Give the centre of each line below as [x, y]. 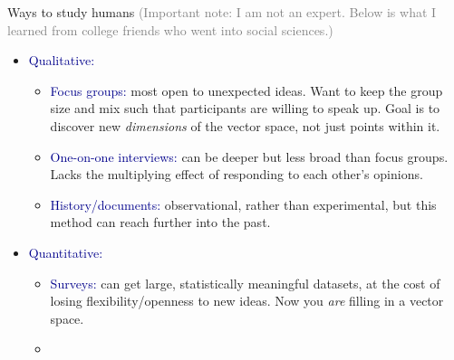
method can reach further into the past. [160, 222]
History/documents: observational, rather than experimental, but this [243, 204]
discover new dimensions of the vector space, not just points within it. [245, 125]
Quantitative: [66, 252]
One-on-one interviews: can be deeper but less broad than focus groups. [249, 156]
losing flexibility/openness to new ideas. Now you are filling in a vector [247, 301]
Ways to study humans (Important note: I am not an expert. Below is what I [222, 12]
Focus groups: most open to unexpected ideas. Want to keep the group [246, 90]
